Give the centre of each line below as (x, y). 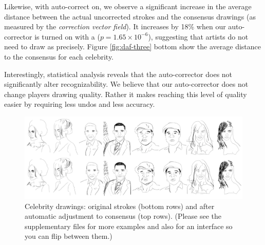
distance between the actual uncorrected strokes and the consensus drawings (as (130, 16)
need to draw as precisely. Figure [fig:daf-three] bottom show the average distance (133, 46)
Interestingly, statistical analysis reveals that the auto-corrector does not (118, 74)
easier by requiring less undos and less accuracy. (80, 104)
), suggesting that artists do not (198, 36)
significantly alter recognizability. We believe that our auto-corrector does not (126, 84)
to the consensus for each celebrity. (59, 56)
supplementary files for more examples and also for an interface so (129, 226)
